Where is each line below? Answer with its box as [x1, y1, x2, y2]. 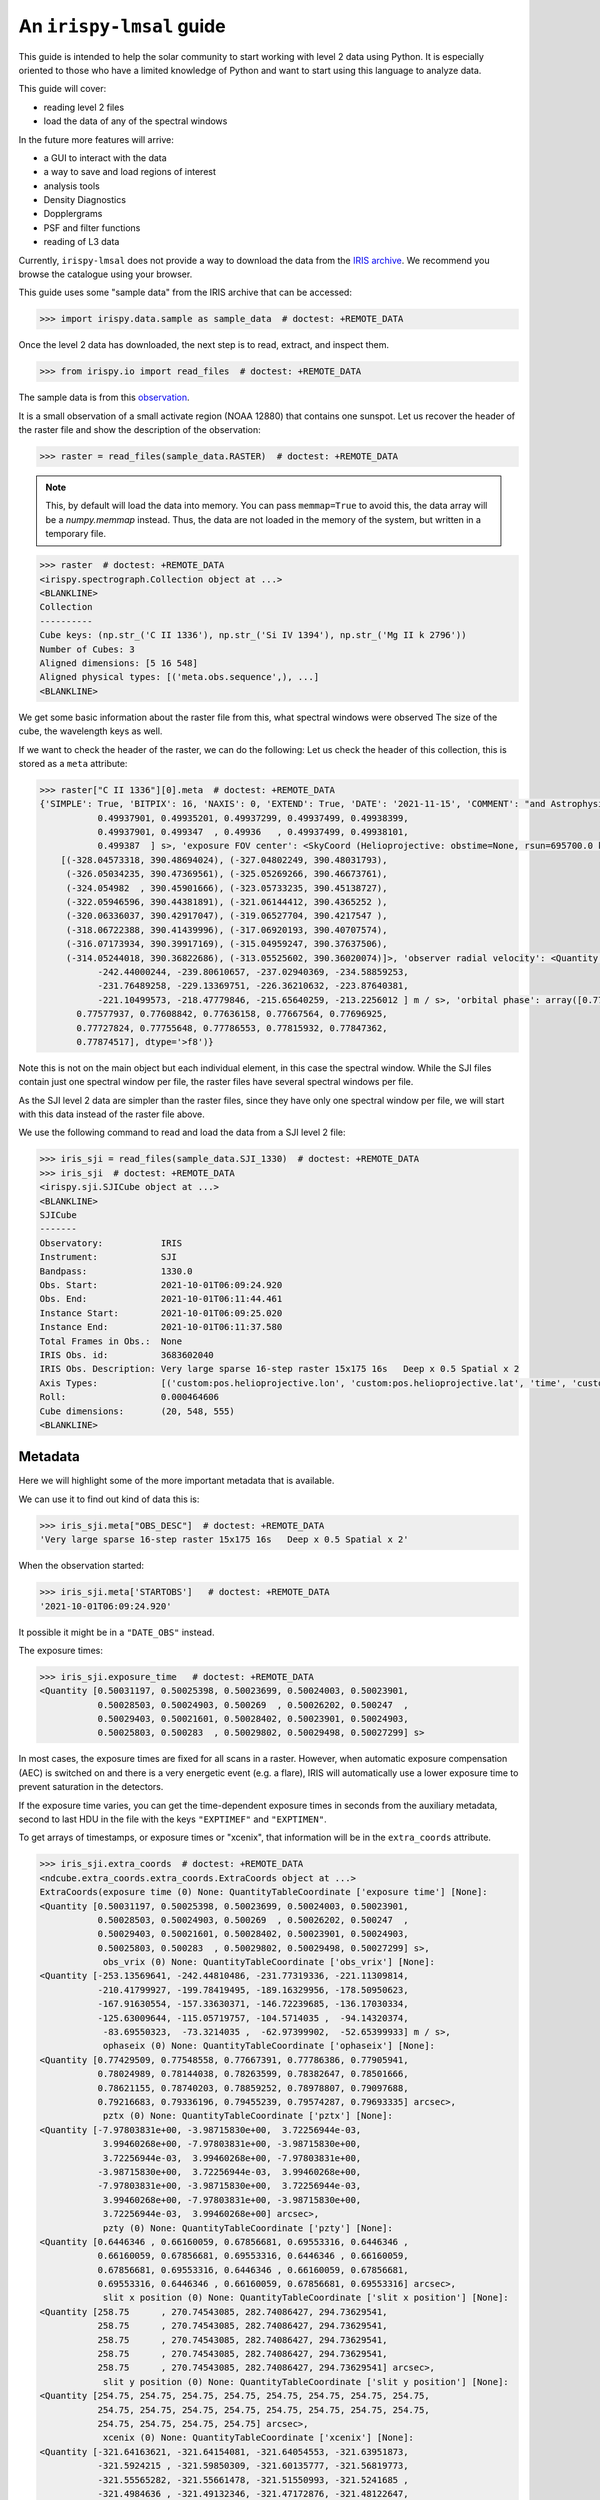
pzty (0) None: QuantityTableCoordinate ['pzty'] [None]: [102, 2222, 394, 2234]
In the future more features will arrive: [18, 133, 175, 145]
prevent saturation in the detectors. [18, 1781, 164, 1793]
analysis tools [43, 180, 100, 192]
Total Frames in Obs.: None [39, 1335, 183, 1347]
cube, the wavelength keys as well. [18, 725, 163, 737]
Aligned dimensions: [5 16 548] [39, 657, 199, 669]
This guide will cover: [18, 83, 107, 95]
